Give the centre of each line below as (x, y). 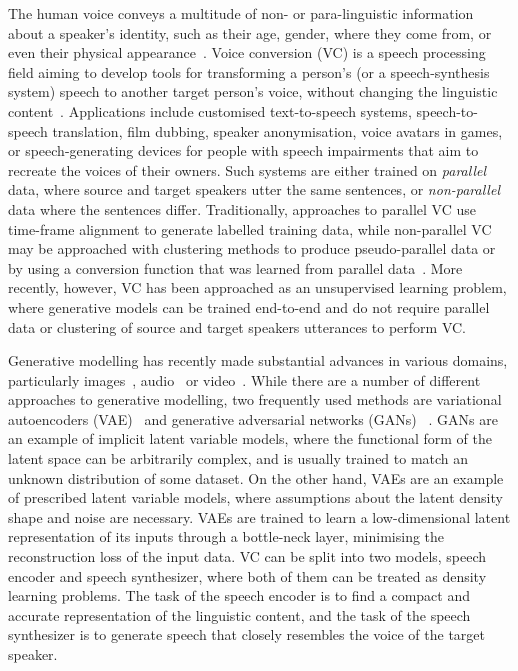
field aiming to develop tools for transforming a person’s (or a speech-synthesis (249, 71)
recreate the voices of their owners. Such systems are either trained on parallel (247, 169)
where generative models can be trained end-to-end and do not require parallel (249, 306)
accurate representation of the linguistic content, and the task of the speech (239, 614)
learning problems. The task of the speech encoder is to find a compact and (239, 595)
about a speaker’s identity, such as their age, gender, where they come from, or (250, 32)
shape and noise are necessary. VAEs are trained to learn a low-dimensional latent (259, 516)
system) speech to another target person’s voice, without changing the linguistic (253, 91)
